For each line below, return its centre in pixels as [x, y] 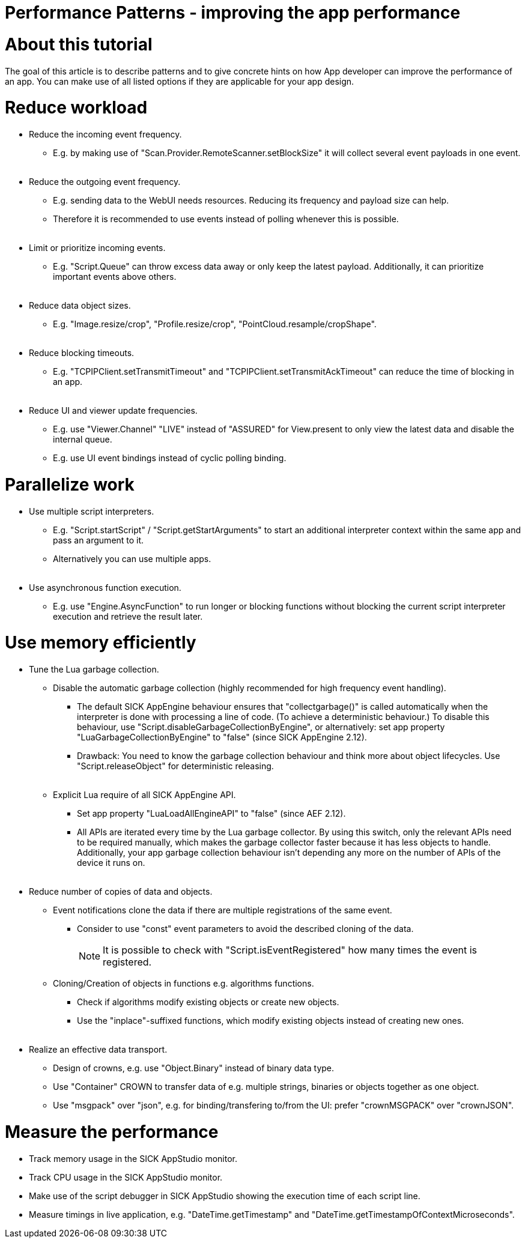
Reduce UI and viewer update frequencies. [113, 410]
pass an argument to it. [99, 540]
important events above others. [115, 277]
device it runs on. [111, 863]
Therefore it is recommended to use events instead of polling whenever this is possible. [226, 219]
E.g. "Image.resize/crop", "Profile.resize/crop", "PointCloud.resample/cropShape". [215, 324]
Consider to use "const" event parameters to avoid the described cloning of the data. [245, 929]
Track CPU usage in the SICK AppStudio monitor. [126, 1177]
